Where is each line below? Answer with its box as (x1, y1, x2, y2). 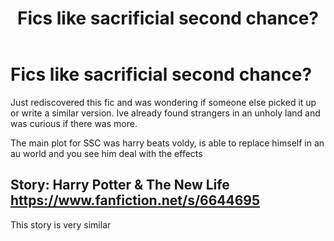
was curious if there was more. (10, 117, 138, 129)
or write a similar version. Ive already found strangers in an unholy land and (10, 107, 321, 119)
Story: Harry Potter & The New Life (10, 177, 230, 194)
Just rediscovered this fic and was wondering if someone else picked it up (10, 96, 317, 108)
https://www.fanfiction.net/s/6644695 (10, 192, 261, 209)
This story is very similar (10, 218, 112, 231)
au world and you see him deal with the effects (10, 147, 203, 159)
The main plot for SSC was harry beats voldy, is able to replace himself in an (10, 137, 325, 149)
